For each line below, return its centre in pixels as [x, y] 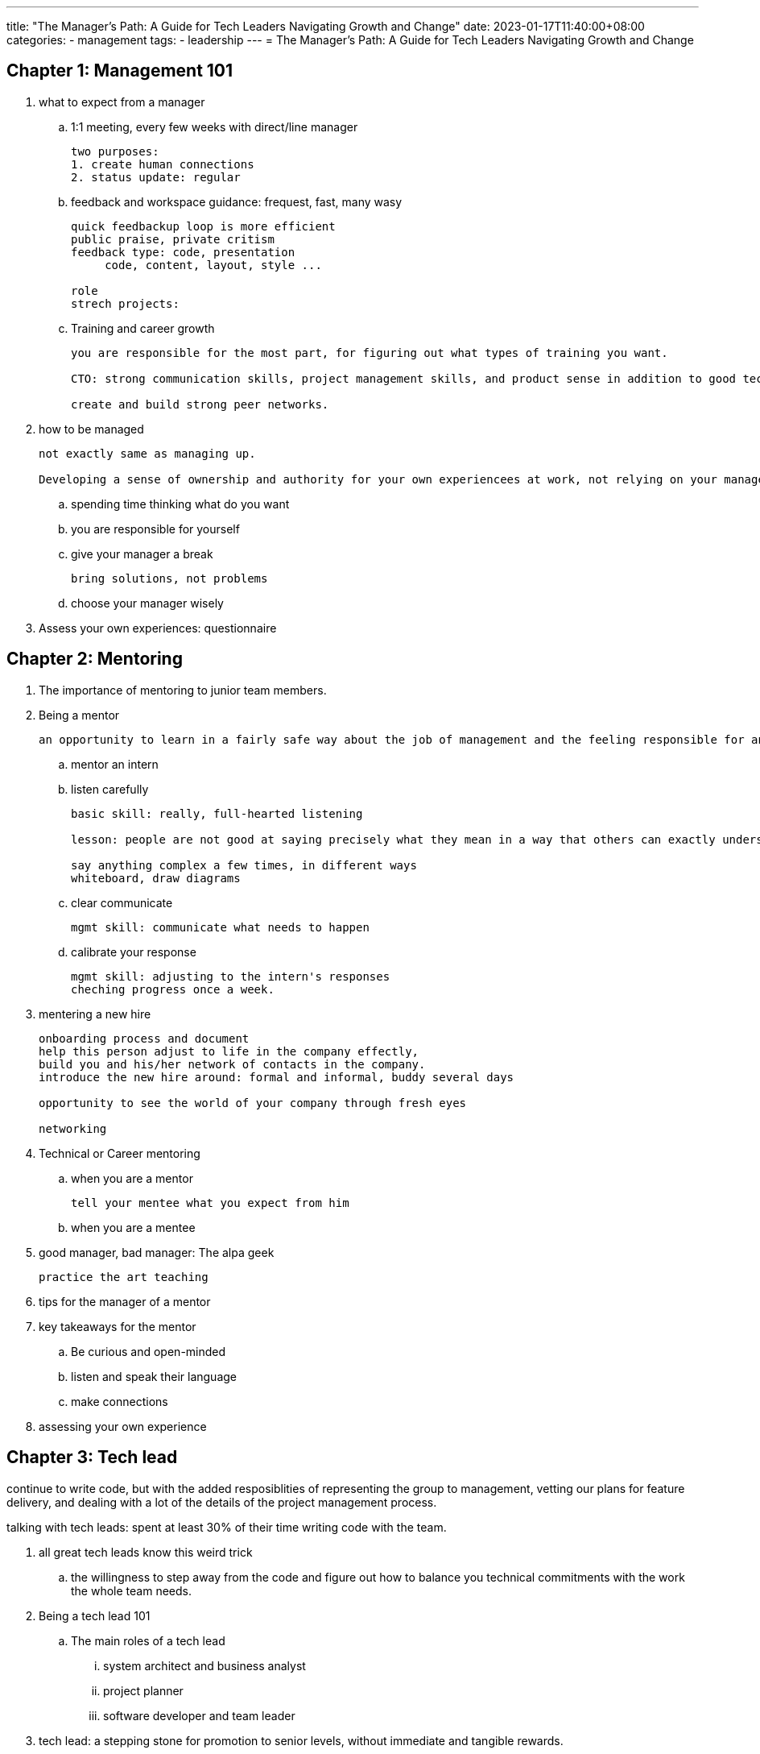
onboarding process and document [144, 1038]
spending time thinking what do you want [180, 504]
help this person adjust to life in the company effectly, [229, 1051]
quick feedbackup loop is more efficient [203, 226]
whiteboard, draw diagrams [156, 878]
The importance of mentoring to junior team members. [183, 690]
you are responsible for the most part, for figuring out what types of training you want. [370, 352]
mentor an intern [115, 764]
